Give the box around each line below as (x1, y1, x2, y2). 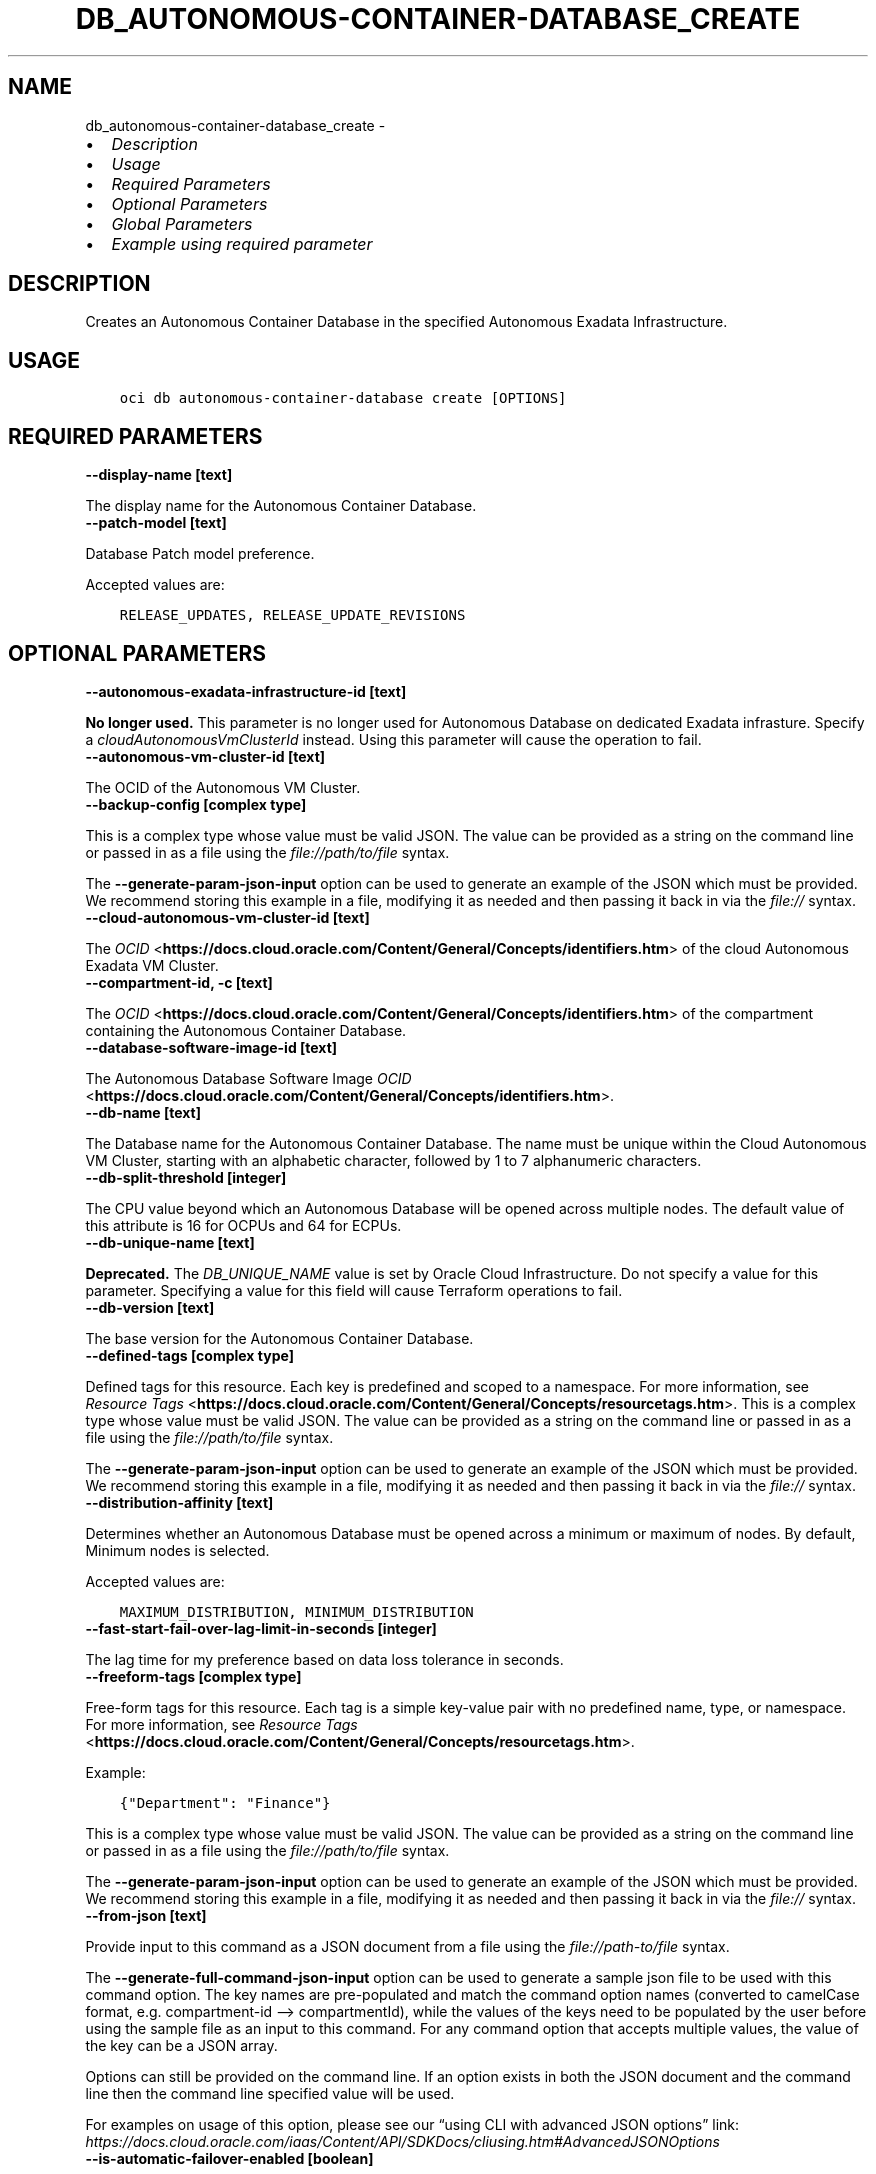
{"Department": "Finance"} (119, 1794, 331, 1811)
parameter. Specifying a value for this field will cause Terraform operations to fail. (85, 1281, 623, 1299)
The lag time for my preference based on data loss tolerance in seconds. (85, 1650, 564, 1668)
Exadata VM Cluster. (85, 956, 219, 974)
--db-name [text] (85, 1103, 202, 1121)
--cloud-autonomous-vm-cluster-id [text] (85, 908, 370, 926)
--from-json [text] (85, 1906, 207, 1924)
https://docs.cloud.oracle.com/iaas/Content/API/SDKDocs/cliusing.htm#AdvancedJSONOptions (85, 2132, 720, 2150)
